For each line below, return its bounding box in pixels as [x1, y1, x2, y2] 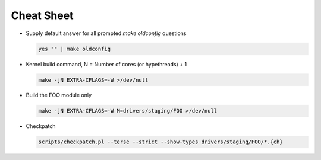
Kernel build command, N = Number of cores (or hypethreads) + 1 [26, 60, 187, 68]
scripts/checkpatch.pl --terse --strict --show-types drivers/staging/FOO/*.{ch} [38, 139, 284, 145]
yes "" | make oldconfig [38, 45, 111, 52]
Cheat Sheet [11, 9, 74, 22]
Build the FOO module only [26, 92, 92, 99]
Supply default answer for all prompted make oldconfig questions [26, 30, 187, 37]
